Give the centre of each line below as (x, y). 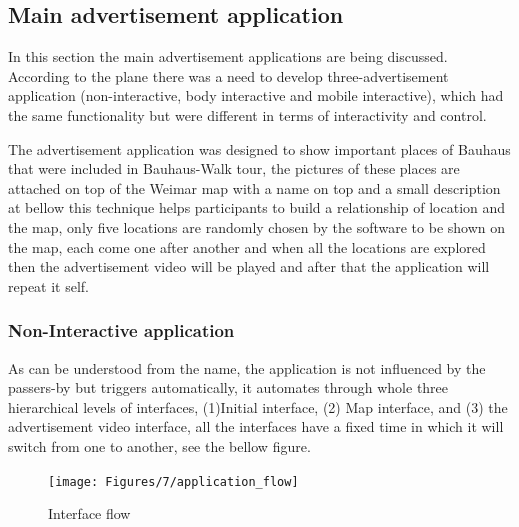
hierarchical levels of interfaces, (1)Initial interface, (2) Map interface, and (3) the (258, 406)
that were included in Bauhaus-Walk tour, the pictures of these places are (234, 168)
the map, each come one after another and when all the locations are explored (247, 246)
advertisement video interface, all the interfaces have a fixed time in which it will (256, 426)
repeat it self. (49, 285)
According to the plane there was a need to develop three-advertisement (228, 75)
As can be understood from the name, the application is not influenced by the (247, 367)
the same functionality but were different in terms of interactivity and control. (247, 114)
